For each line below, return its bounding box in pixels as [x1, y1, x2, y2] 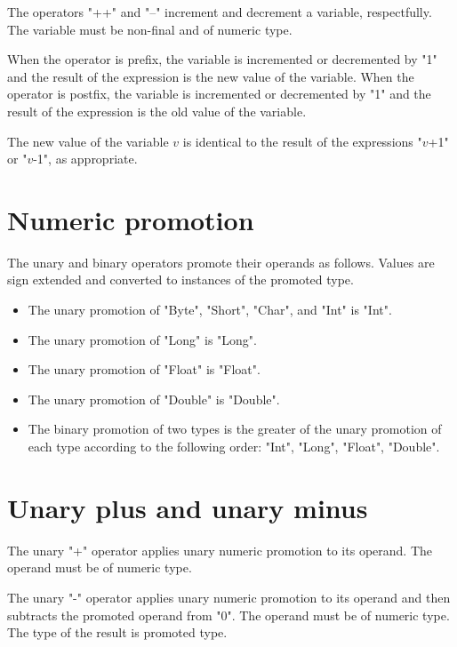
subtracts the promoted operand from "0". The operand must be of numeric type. [7, 605, 450, 624]
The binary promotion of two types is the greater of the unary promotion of [28, 419, 442, 438]
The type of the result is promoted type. [7, 623, 228, 642]
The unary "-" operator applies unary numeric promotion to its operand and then [7, 587, 451, 606]
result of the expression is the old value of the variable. [7, 101, 307, 120]
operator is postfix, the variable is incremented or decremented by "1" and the [7, 84, 431, 103]
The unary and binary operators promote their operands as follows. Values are [7, 252, 435, 271]
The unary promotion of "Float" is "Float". [28, 360, 261, 379]
